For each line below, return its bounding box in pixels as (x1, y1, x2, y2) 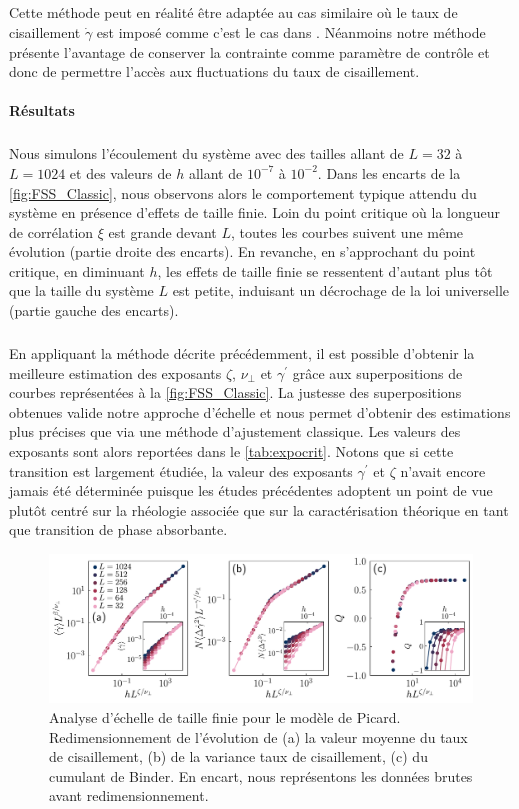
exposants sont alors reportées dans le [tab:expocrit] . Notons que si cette (9, 441, 454, 461)
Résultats (9, 100, 75, 121)
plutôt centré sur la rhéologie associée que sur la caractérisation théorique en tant (9, 499, 509, 520)
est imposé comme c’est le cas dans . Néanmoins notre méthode (96, 21, 486, 42)
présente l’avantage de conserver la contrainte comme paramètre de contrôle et (9, 41, 490, 62)
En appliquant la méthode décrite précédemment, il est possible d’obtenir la (9, 343, 475, 364)
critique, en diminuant (9, 260, 145, 281)
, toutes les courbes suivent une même (230, 221, 464, 242)
